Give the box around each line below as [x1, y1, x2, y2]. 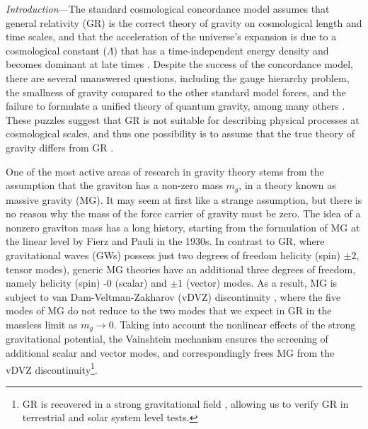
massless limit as [6, 316, 78, 331]
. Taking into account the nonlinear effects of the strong [113, 316, 356, 331]
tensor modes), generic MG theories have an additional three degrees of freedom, [6, 261, 356, 276]
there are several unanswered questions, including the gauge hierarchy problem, [6, 70, 350, 85]
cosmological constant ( [6, 42, 107, 57]
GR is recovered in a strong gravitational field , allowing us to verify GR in [22, 396, 349, 411]
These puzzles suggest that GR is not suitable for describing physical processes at [6, 112, 360, 127]
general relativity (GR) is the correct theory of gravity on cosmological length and [6, 15, 362, 30]
